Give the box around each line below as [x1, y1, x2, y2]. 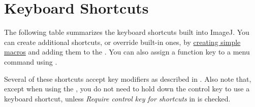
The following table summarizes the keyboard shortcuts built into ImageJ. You [4, 27, 249, 37]
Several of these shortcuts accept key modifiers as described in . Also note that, [4, 73, 251, 84]
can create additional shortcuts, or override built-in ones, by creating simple [4, 36, 241, 47]
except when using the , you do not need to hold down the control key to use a [4, 83, 250, 94]
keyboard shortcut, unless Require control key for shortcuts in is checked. [4, 93, 231, 103]
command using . [4, 56, 57, 67]
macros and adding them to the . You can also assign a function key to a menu [4, 46, 250, 57]
